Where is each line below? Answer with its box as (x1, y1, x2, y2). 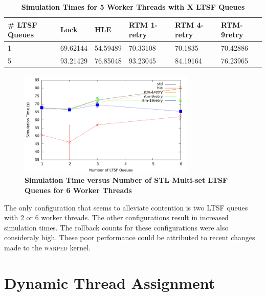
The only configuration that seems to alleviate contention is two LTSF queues (4, 202, 248, 213)
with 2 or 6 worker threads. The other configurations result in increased (4, 212, 229, 223)
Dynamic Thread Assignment (4, 272, 215, 293)
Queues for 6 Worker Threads (25, 184, 132, 195)
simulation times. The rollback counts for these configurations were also (4, 222, 229, 232)
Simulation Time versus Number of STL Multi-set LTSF (25, 175, 228, 185)
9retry (221, 29, 243, 40)
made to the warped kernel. (4, 242, 91, 252)
